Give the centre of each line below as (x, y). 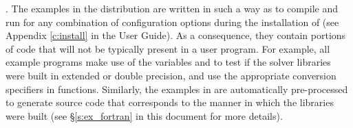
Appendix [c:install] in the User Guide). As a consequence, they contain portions (176, 35)
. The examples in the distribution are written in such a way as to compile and (172, 8)
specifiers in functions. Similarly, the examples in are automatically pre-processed (177, 89)
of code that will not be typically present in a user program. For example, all (168, 48)
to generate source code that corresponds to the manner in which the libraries (170, 102)
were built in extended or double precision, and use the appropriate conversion (171, 75)
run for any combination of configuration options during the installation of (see (172, 22)
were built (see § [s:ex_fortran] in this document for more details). (144, 115)
